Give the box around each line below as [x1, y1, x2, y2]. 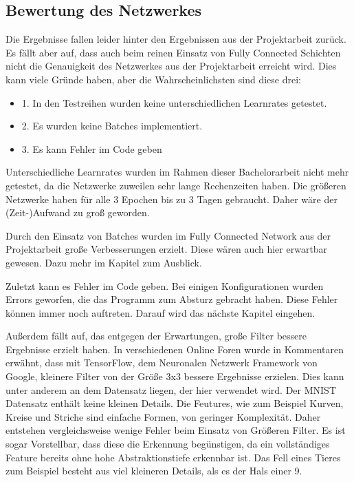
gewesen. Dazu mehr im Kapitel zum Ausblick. [5, 255, 202, 269]
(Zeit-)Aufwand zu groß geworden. [5, 205, 150, 220]
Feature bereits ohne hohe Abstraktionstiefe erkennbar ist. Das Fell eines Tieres [5, 450, 341, 464]
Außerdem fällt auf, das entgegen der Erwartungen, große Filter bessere [5, 328, 307, 343]
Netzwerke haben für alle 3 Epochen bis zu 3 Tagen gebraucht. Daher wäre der [5, 191, 338, 206]
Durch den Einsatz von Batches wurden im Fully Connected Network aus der [5, 228, 331, 242]
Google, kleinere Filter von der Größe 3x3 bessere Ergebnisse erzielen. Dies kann [5, 369, 344, 384]
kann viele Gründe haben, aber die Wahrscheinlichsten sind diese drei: [5, 72, 301, 86]
